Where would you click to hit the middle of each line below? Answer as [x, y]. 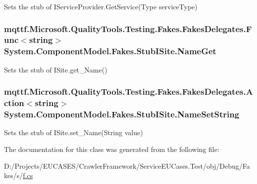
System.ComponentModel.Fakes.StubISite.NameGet [110, 51]
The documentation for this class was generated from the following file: [112, 149]
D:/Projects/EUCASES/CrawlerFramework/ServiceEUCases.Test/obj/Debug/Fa [127, 166]
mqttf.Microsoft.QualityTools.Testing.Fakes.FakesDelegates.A [128, 92]
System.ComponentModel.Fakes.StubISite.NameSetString [122, 114]
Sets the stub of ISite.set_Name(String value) [74, 132]
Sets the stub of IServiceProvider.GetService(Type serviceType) [101, 6]
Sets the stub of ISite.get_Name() [56, 69]
